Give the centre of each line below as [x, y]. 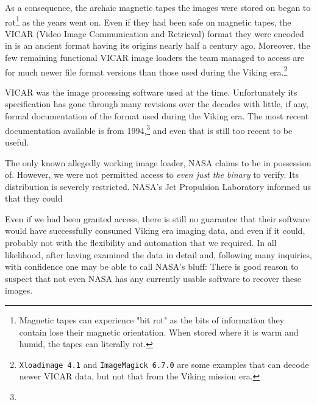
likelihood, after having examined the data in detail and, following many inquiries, [158, 254]
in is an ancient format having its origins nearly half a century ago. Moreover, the [158, 45]
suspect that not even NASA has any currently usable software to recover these [153, 278]
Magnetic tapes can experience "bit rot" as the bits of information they [152, 320]
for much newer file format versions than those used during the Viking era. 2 [146, 71]
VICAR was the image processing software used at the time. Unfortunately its [151, 92]
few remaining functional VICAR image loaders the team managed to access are [155, 58]
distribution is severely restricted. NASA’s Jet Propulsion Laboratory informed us [158, 186]
